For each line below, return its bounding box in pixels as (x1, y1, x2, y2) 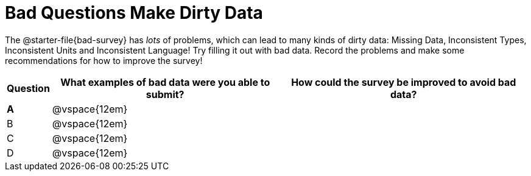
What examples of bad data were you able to (60, 76, 270, 88)
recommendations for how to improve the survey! (5, 55, 203, 66)
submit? (146, 88, 185, 100)
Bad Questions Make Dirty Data (5, 2, 263, 23)
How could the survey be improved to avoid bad (291, 76, 516, 88)
